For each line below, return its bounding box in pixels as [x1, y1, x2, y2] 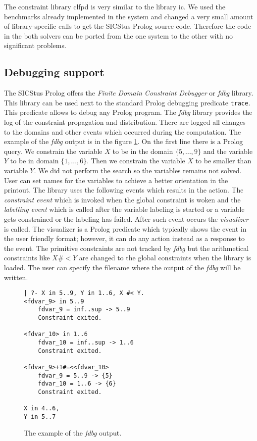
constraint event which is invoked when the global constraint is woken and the [4, 194, 241, 204]
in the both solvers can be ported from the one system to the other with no [4, 30, 233, 41]
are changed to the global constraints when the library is [79, 252, 251, 263]
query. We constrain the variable [4, 146, 103, 156]
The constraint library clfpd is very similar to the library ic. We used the [4, 1, 226, 11]
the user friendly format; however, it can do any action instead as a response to [4, 233, 245, 244]
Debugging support [4, 64, 104, 80]
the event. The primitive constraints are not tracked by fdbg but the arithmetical [4, 243, 249, 253]
